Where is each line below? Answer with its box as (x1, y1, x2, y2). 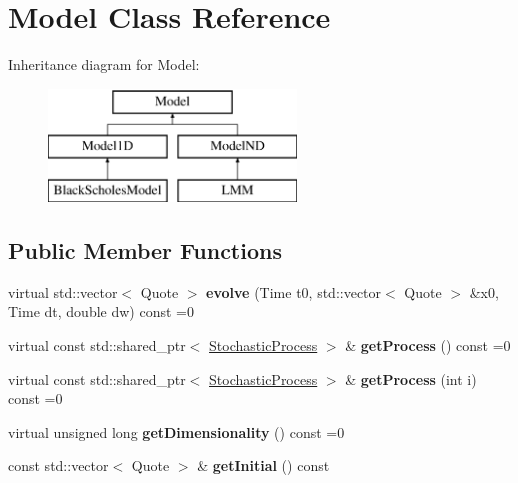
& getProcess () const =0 (345, 335, 511, 356)
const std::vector (8, 455, 109, 476)
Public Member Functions (8, 235, 282, 266)
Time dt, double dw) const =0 (8, 301, 194, 322)
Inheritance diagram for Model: (8, 54, 200, 75)
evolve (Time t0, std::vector (206, 281, 382, 302)
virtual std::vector (8, 281, 118, 302)
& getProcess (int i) (345, 368, 477, 389)
